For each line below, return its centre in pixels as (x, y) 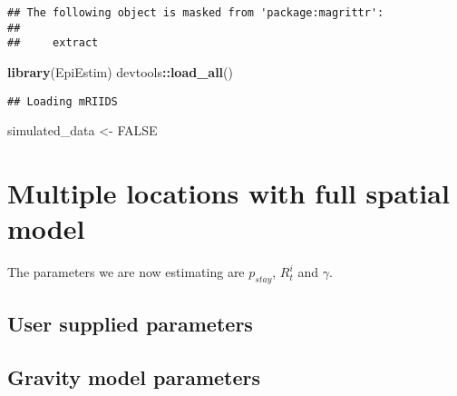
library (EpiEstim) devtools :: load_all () (120, 71)
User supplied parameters (130, 324)
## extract (53, 43)
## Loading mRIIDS (63, 101)
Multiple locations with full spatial (228, 193)
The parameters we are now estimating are (126, 272)
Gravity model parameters (134, 377)
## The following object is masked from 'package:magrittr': (196, 13)
